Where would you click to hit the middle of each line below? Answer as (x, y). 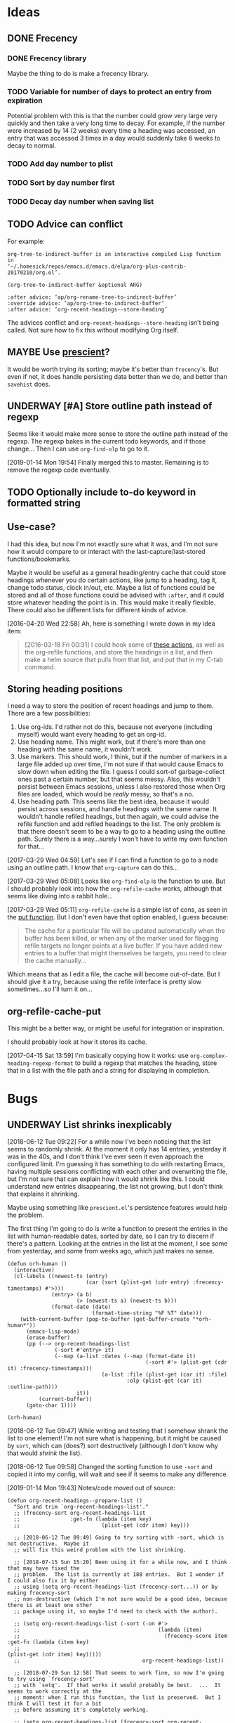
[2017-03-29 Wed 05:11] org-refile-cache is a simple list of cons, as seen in (117, 910)
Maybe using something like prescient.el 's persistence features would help (117, 1208)
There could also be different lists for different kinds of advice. (98, 609)
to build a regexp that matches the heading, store (146, 1063)
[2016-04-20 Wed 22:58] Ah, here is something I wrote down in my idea (111, 624)
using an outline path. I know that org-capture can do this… (93, 867)
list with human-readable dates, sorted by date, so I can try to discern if (111, 1236)
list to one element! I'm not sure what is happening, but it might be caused (114, 1438)
